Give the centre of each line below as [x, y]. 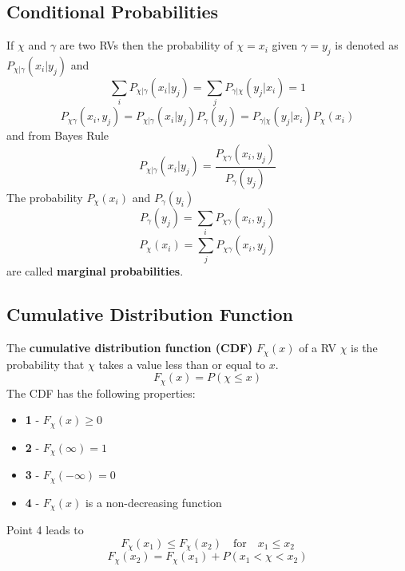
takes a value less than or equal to [182, 364]
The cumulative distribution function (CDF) [130, 348]
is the [364, 348]
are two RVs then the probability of [146, 45]
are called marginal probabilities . [95, 271]
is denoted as [367, 45]
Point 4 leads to [45, 530]
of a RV [318, 348]
